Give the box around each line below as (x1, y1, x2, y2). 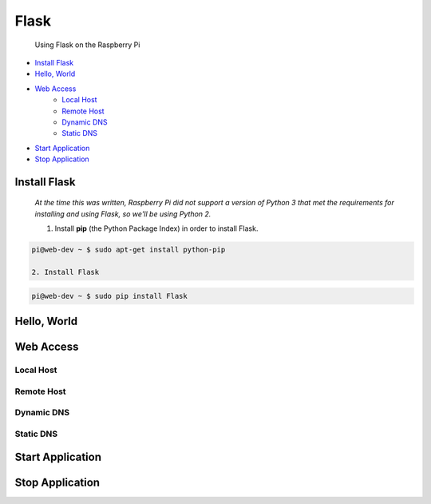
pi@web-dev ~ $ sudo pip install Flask (31, 292, 188, 300)
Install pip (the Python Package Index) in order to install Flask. (54, 224, 259, 233)
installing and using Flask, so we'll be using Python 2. (34, 208, 212, 219)
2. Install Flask (31, 268, 100, 277)
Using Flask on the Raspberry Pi (34, 40, 140, 50)
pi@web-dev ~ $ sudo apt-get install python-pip (31, 245, 226, 255)
